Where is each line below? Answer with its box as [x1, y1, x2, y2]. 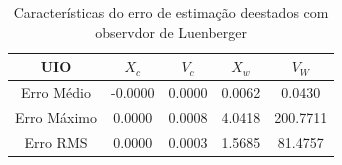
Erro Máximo [15, 106, 97, 127]
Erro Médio [21, 82, 91, 103]
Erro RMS [24, 131, 88, 152]
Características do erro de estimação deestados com [13, 2, 329, 22]
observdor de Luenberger [95, 21, 247, 42]
